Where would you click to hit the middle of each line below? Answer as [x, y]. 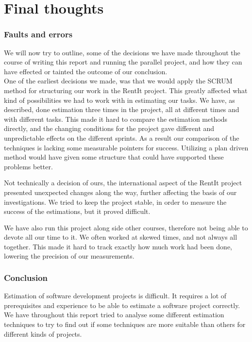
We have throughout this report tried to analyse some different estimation [114, 315]
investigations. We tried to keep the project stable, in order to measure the [115, 202]
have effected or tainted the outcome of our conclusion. [86, 71]
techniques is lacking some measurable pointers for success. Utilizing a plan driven [126, 147]
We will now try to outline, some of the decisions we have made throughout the [122, 52]
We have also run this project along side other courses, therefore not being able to [126, 227]
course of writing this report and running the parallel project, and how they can [123, 62]
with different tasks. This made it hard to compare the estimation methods [116, 119]
